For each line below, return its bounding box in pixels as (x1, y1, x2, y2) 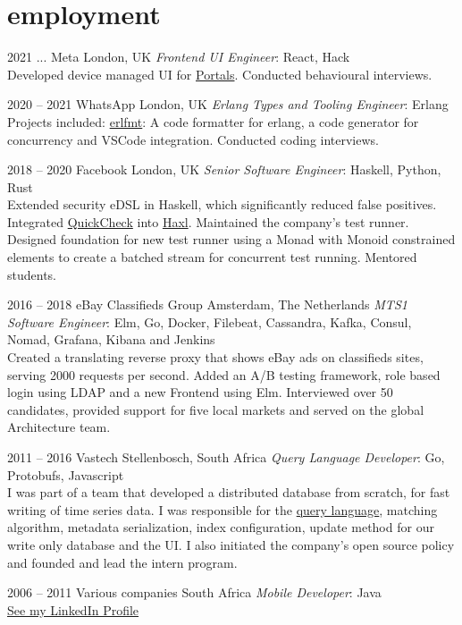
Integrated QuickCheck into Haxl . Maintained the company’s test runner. (7, 212, 409, 231)
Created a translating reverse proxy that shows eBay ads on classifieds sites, (7, 348, 424, 367)
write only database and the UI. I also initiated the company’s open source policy (7, 535, 455, 553)
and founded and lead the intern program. (7, 553, 238, 571)
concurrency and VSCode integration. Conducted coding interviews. (7, 130, 379, 148)
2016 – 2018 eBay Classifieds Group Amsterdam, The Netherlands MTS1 (7, 295, 407, 314)
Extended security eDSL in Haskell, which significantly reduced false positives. (7, 195, 437, 214)
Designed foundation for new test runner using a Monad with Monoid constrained (7, 230, 456, 249)
